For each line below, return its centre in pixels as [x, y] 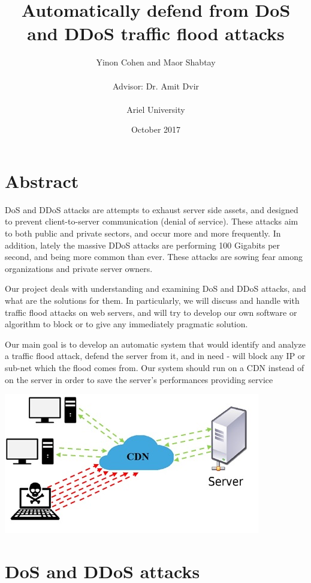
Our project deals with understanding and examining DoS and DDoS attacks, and [155, 288]
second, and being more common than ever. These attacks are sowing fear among [154, 257]
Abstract [42, 180]
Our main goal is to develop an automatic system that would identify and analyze [155, 344]
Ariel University [156, 109]
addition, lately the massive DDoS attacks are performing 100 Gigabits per [143, 245]
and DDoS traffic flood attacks [156, 33]
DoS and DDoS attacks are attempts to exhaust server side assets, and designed [152, 209]
